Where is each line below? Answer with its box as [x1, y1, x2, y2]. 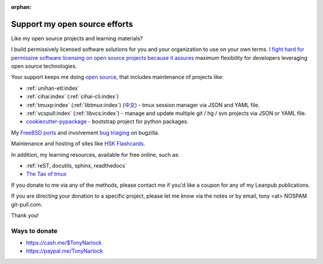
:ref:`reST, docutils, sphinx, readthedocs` [26, 162, 127, 169]
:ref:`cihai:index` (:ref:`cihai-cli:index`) [26, 93, 119, 100]
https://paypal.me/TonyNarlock [26, 247, 103, 254]
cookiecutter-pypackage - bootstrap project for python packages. [26, 118, 188, 125]
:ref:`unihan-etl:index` [26, 84, 80, 92]
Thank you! [11, 211, 39, 219]
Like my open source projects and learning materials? [11, 35, 143, 42]
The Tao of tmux [26, 171, 67, 178]
